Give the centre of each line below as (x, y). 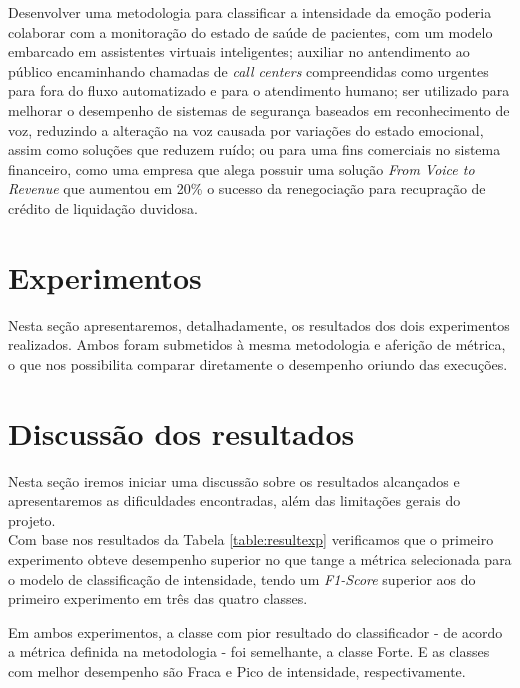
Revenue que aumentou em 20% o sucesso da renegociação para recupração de (247, 188)
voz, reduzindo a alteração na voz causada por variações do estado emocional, (246, 129)
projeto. (32, 519)
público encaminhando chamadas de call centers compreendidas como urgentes (248, 70)
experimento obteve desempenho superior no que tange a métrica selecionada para (260, 558)
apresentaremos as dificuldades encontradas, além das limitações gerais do (234, 500)
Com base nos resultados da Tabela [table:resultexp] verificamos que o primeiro (251, 539)
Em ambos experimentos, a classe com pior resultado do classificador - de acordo (255, 631)
